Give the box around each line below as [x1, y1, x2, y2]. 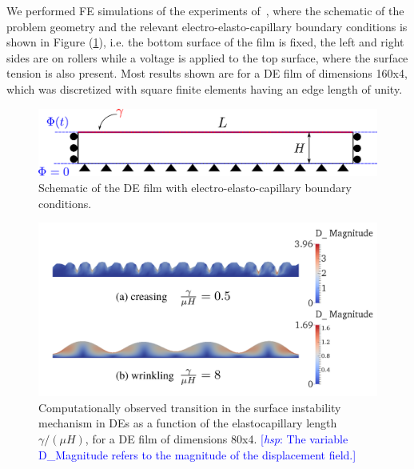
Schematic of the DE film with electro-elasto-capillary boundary [38, 179, 352, 196]
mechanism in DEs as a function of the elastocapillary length [38, 415, 337, 431]
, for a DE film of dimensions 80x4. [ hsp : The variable [85, 430, 348, 447]
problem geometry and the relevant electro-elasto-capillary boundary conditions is [6, 18, 408, 34]
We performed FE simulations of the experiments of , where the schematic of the [6, 2, 404, 18]
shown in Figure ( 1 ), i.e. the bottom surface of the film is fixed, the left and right [6, 34, 404, 50]
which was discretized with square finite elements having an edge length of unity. [6, 80, 403, 97]
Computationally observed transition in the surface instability [38, 399, 341, 415]
